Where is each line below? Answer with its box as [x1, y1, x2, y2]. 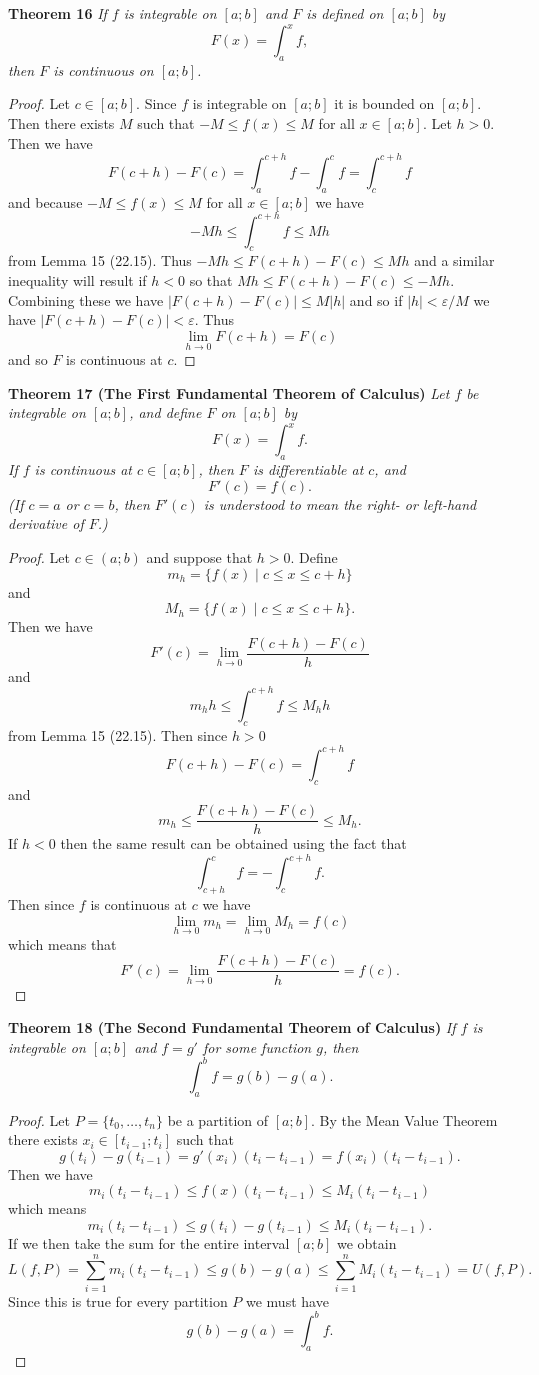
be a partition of [167, 1109, 269, 1130]
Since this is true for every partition [8, 1290, 228, 1311]
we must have [245, 1290, 329, 1311]
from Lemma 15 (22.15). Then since [8, 724, 228, 745]
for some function [202, 1036, 312, 1057]
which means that [8, 933, 117, 954]
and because [8, 191, 83, 212]
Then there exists [8, 113, 115, 134]
